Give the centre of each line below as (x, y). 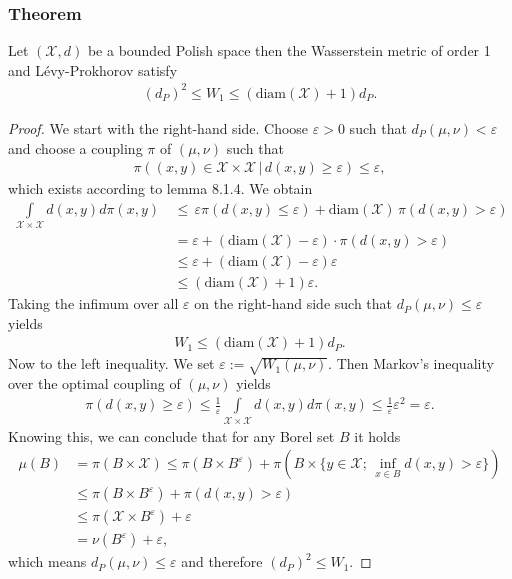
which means (47, 561)
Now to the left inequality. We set (111, 363)
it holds (377, 435)
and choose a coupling (75, 147)
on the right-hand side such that (293, 303)
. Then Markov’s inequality (411, 363)
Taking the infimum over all (93, 303)
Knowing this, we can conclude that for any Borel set (171, 435)
